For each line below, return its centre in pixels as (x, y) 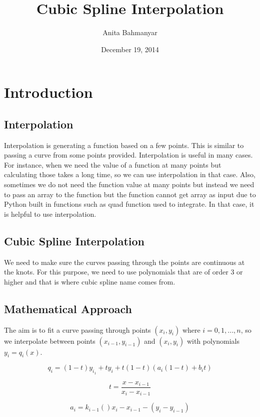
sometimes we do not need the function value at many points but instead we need (129, 184)
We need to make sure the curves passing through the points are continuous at (124, 262)
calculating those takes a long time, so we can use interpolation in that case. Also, (130, 174)
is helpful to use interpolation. (50, 214)
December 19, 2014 (130, 49)
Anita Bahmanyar (130, 32)
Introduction (48, 92)
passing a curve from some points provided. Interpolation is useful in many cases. (128, 155)
